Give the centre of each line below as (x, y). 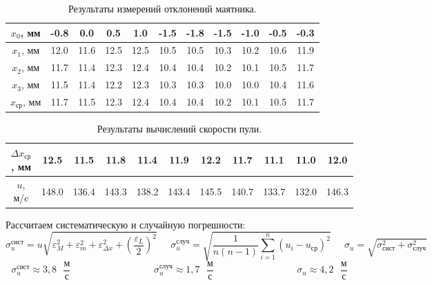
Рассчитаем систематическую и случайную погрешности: (126, 224)
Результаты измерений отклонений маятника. (162, 8)
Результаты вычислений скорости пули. (179, 128)
